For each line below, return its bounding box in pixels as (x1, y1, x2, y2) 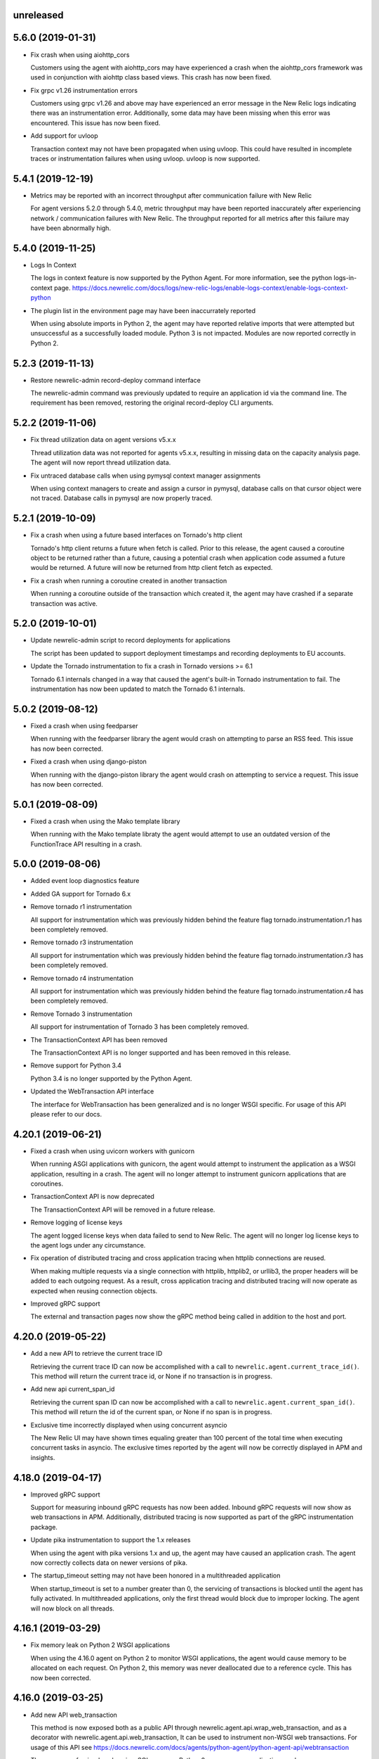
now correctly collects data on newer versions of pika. (30, 1558, 187, 1567)
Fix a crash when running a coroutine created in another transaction (30, 576, 227, 585)
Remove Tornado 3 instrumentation (30, 1010, 133, 1018)
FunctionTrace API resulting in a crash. (30, 839, 142, 848)
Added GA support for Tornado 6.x (30, 889, 131, 898)
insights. (30, 1453, 55, 1461)
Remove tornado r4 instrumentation (30, 974, 133, 982)
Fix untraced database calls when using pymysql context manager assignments (30, 471, 261, 480)
